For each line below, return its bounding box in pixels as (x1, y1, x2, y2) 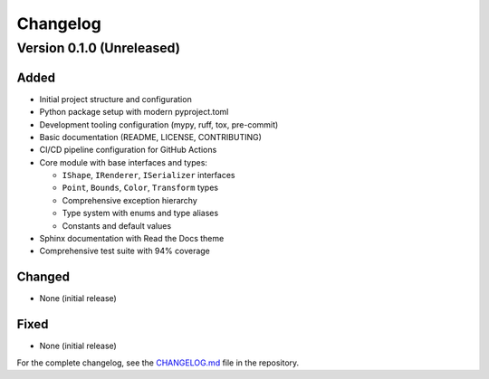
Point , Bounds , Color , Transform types (62, 182, 219, 194)
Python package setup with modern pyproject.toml (39, 107, 229, 118)
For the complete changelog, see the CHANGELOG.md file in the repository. (16, 357, 300, 368)
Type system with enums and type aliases (62, 208, 219, 219)
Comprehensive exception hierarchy (62, 194, 198, 205)
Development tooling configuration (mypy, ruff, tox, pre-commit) (39, 118, 279, 130)
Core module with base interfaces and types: (39, 156, 208, 167)
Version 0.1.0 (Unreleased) (16, 40, 181, 56)
